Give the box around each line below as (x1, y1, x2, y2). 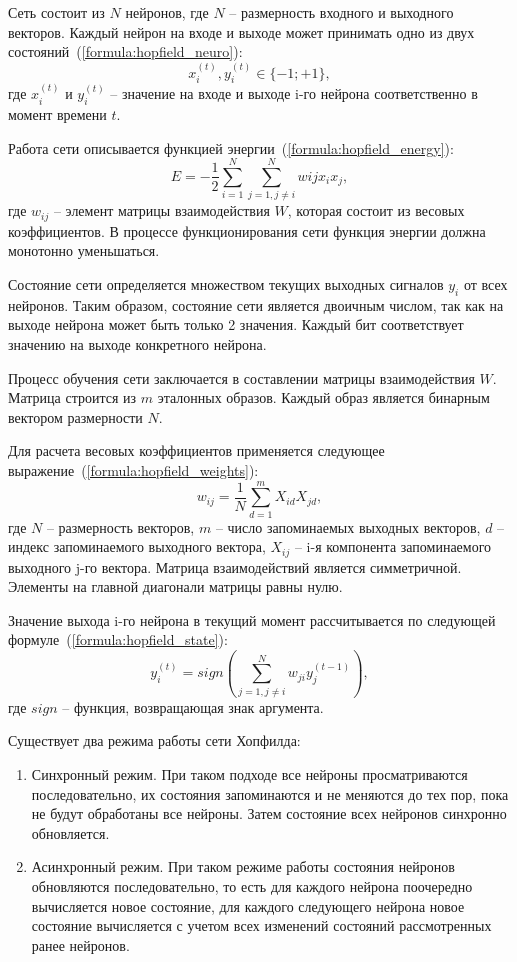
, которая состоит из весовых (287, 200, 465, 221)
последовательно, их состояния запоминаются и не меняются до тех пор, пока (31, 783, 509, 804)
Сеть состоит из (8, 2, 105, 22)
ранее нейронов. (31, 934, 130, 955)
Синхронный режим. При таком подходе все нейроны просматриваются (31, 763, 468, 784)
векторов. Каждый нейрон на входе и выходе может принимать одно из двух (8, 21, 475, 42)
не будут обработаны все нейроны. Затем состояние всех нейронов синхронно (31, 803, 507, 824)
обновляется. (31, 822, 110, 843)
